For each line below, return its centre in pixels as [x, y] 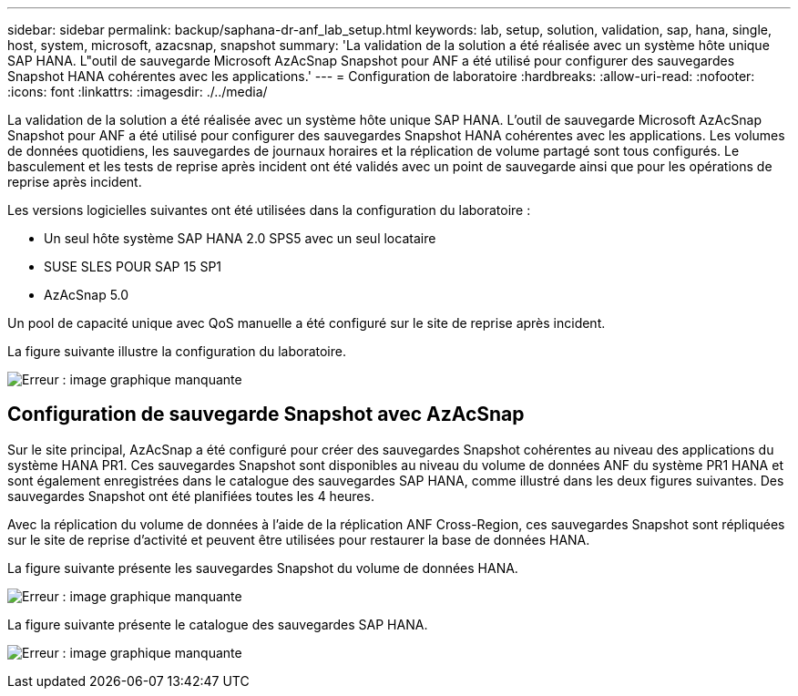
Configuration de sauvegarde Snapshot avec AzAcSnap [266, 415]
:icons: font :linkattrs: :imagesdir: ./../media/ [138, 92]
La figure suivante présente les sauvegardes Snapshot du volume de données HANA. [263, 568]
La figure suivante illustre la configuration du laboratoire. [177, 351]
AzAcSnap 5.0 [87, 295]
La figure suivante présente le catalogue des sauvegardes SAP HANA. [218, 624]
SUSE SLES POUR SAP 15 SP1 [133, 266]
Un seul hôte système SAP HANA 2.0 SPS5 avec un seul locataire [240, 238]
